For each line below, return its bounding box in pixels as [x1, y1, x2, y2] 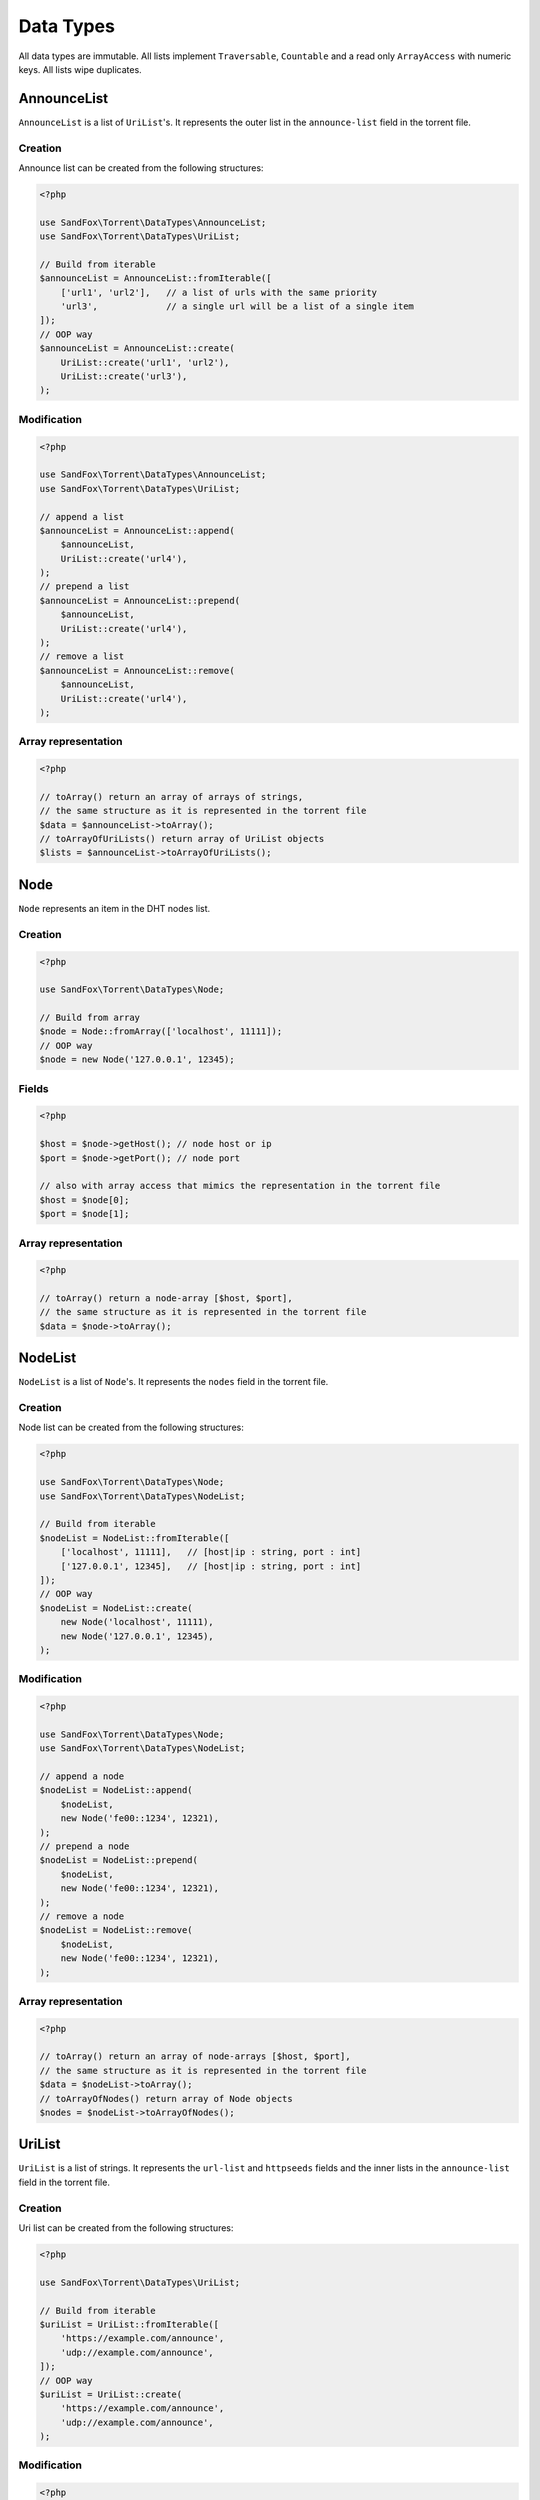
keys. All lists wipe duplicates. [18, 63, 142, 75]
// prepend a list [39, 581, 130, 592]
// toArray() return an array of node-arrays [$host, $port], [39, 2051, 351, 2062]
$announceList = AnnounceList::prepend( [39, 595, 240, 606]
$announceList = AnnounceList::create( [39, 343, 235, 354]
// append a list [39, 511, 125, 522]
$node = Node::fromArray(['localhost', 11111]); [39, 1026, 283, 1037]
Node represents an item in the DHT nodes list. [18, 902, 211, 914]
